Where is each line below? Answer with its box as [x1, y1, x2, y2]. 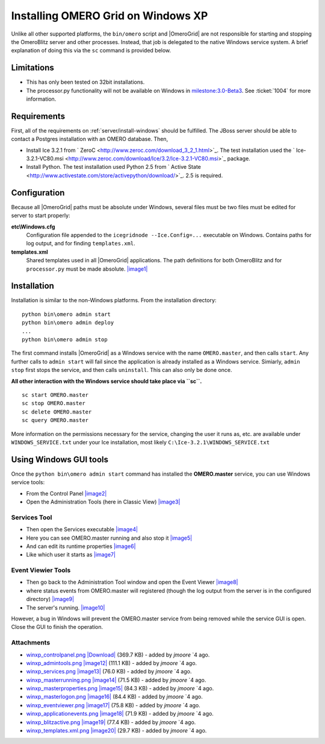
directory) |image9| [26, 596, 75, 603]
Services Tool [11, 513, 52, 522]
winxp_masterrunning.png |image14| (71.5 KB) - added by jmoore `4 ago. [26, 676, 206, 684]
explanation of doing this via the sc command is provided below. [11, 47, 172, 54]
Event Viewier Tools [11, 566, 71, 575]
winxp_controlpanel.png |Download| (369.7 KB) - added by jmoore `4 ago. [26, 651, 210, 658]
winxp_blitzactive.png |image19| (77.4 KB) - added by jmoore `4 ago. [26, 718, 196, 726]
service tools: [11, 479, 45, 486]
